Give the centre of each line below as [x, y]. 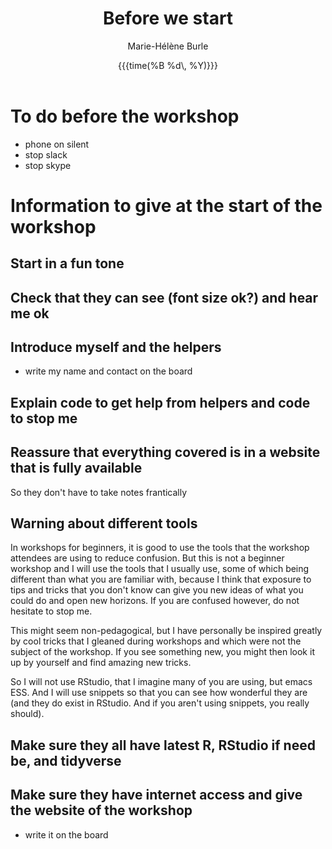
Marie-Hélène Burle [168, 46]
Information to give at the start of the [166, 205]
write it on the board [66, 834]
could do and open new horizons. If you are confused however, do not [155, 601]
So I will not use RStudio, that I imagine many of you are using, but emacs [161, 682]
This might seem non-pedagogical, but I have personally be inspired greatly [166, 631]
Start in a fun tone [67, 263]
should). [27, 714]
